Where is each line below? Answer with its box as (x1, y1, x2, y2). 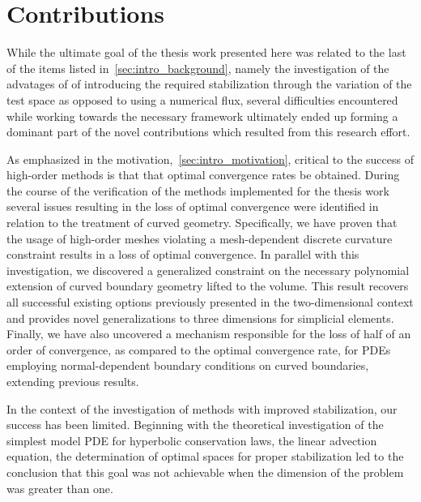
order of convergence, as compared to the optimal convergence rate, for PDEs (6, 341, 391, 358)
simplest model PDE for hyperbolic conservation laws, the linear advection (6, 431, 377, 448)
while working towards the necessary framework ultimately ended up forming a (6, 107, 398, 124)
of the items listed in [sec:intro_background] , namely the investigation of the (6, 59, 389, 76)
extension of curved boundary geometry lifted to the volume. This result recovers (6, 277, 409, 294)
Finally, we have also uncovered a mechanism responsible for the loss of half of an (6, 325, 411, 342)
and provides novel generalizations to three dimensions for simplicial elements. (6, 309, 394, 326)
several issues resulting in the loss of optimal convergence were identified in (6, 198, 379, 215)
